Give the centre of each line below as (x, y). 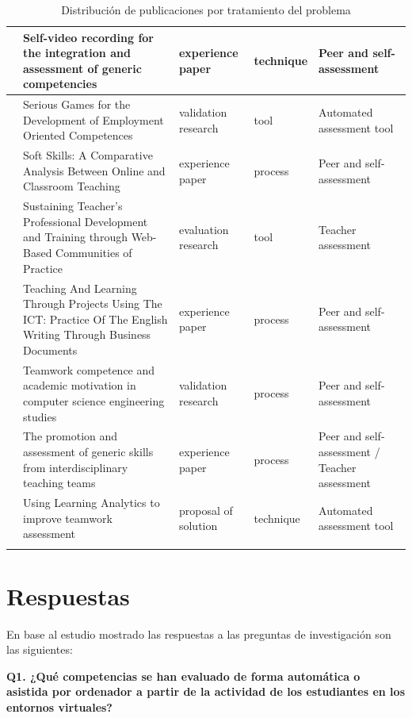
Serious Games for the (77, 104)
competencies (60, 84)
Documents (50, 349)
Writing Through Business (87, 334)
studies (40, 416)
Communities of (94, 253)
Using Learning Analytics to (92, 502)
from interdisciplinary (76, 467)
